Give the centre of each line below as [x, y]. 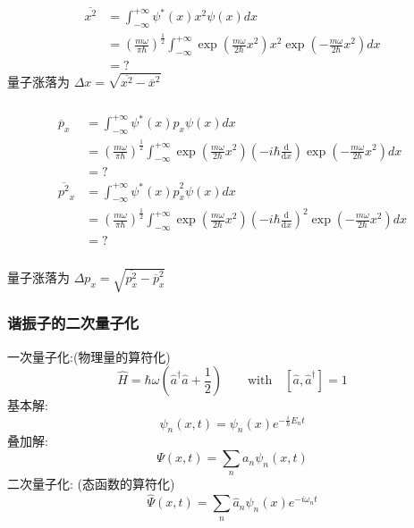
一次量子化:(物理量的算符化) [89, 356]
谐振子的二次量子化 [73, 323]
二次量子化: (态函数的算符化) [91, 484]
